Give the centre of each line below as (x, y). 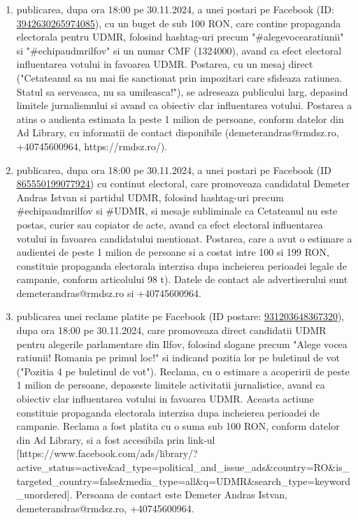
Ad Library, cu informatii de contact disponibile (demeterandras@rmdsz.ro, (178, 132)
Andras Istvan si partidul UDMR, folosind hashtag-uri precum (150, 197)
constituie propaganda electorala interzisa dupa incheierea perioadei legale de (181, 265)
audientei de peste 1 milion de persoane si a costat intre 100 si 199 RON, (173, 252)
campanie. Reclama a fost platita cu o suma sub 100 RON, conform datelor (178, 426)
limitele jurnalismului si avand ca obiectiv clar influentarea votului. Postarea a (184, 105)
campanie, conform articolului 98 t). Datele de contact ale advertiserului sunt (182, 279)
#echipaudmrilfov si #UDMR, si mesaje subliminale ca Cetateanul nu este (177, 211)
